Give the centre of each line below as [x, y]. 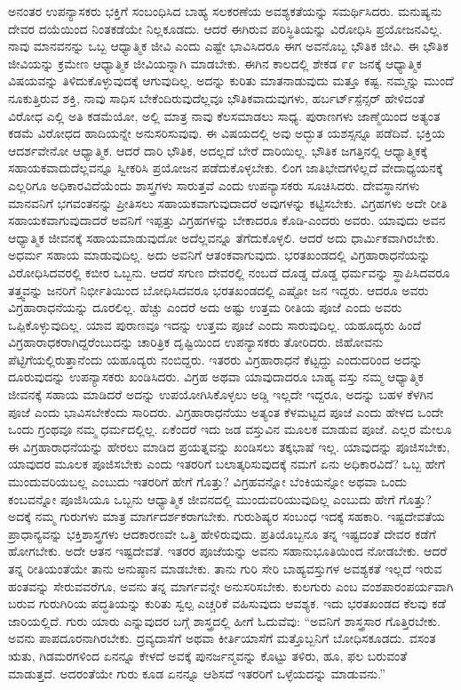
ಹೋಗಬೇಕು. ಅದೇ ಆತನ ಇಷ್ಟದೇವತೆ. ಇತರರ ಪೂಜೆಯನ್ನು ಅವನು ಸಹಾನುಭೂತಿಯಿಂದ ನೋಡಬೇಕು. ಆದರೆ [228, 551]
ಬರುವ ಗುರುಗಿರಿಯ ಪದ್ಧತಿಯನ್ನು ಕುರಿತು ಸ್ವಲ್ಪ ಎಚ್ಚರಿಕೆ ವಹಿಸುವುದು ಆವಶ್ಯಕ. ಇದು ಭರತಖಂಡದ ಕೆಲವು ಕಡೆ [227, 603]
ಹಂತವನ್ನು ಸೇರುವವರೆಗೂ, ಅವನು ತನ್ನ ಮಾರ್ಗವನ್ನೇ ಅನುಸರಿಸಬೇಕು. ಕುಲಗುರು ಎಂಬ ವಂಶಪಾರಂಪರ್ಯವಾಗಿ [231, 586]
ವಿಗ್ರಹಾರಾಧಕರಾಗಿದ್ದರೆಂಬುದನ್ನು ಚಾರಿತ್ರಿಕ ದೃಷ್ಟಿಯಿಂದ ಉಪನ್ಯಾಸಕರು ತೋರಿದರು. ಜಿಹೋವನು [196, 342]
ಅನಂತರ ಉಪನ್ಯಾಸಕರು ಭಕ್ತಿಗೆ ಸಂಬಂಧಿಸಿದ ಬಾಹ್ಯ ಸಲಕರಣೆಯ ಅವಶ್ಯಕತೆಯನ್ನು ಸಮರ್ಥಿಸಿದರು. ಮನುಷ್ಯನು [225, 11]
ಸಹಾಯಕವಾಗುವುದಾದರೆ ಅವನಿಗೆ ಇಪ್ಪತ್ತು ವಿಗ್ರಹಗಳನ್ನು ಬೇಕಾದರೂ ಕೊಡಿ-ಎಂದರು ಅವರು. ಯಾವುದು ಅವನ [227, 220]
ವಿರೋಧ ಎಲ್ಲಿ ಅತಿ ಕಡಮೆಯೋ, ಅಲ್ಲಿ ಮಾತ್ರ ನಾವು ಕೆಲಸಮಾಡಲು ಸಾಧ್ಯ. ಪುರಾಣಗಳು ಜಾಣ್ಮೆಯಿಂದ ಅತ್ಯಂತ [224, 115]
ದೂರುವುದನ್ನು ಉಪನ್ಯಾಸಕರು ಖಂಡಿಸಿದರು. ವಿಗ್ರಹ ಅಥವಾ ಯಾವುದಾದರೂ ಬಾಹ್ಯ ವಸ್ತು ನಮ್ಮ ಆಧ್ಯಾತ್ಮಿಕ [216, 377]
